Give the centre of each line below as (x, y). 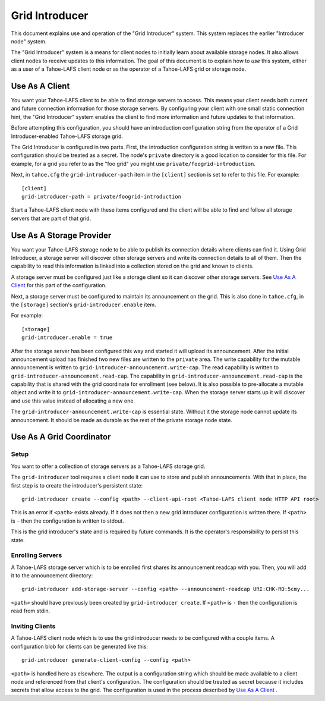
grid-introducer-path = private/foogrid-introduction (101, 197)
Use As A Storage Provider (61, 235)
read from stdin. (31, 611)
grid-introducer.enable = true (67, 338)
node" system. (29, 41)
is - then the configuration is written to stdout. (67, 521)
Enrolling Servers (37, 555)
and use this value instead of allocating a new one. (73, 401)
